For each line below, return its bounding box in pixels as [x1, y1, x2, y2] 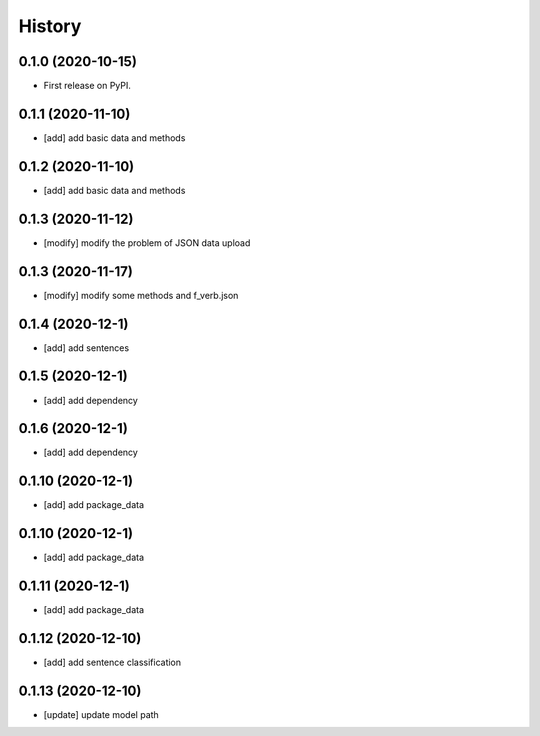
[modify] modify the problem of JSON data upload [43, 236, 251, 249]
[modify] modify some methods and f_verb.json [43, 289, 239, 301]
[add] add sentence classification [43, 656, 182, 669]
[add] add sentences [43, 341, 130, 354]
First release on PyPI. [43, 80, 132, 92]
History [18, 15, 82, 37]
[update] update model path [43, 708, 159, 720]
